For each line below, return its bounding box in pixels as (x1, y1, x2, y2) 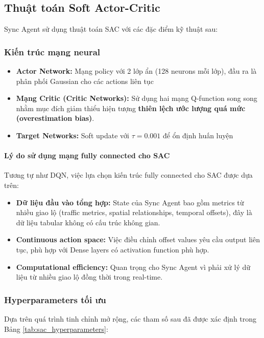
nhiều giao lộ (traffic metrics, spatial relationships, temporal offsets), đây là (16, 207, 252, 218)
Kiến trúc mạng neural (4, 45, 101, 58)
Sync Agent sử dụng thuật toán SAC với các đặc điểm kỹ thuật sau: (4, 24, 218, 34)
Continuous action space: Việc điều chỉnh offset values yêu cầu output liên (16, 234, 260, 245)
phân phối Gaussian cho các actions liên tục (16, 75, 154, 86)
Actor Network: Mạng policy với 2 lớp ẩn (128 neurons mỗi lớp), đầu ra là (16, 66, 257, 76)
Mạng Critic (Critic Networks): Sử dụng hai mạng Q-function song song (16, 93, 257, 103)
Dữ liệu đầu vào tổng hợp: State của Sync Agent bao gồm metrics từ (16, 197, 244, 207)
